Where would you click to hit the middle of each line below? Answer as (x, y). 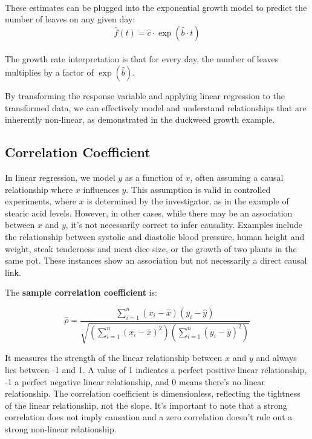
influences (101, 189)
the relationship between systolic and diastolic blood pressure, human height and (155, 236)
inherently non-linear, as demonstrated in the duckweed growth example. (140, 119)
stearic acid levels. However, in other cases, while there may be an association (149, 213)
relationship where (39, 189)
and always (276, 358)
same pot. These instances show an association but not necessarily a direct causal (156, 260)
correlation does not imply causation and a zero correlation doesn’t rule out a (149, 417)
